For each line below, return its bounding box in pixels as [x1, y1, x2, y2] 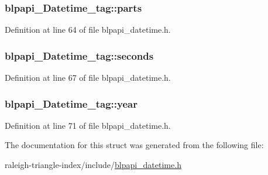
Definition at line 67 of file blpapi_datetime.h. [5, 71, 171, 84]
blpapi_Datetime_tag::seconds [5, 48, 154, 63]
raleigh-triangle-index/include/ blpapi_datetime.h [5, 159, 181, 171]
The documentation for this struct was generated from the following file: [5, 139, 264, 151]
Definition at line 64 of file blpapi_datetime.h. [5, 23, 171, 36]
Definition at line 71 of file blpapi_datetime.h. [5, 119, 171, 131]
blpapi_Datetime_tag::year [5, 96, 138, 111]
